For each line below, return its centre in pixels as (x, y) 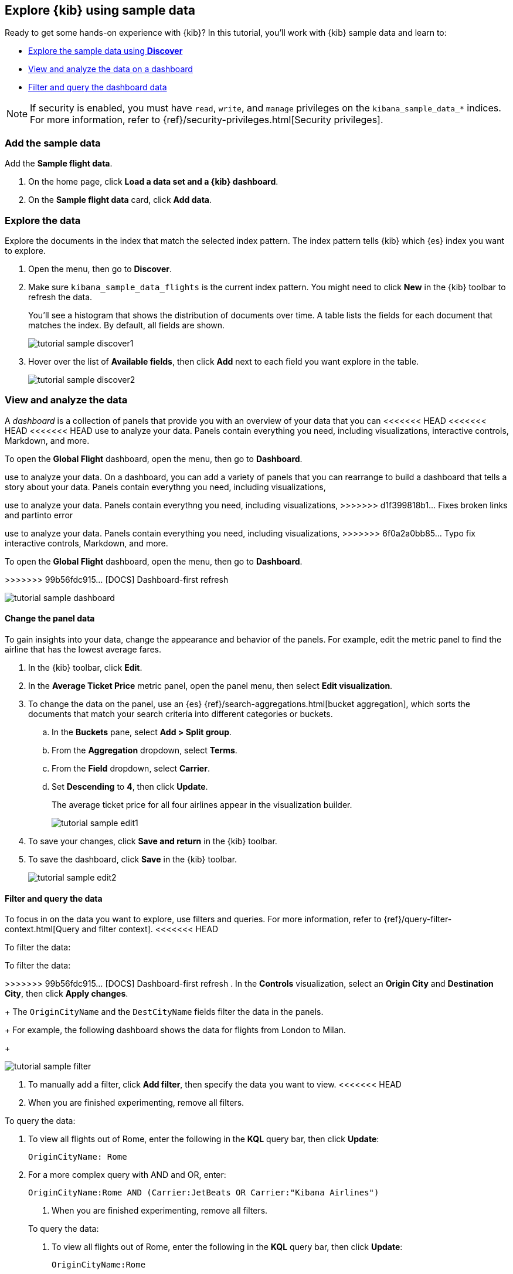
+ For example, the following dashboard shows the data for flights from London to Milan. (175, 1030)
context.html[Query (42, 929)
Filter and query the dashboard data (98, 87)
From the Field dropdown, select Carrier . (131, 768)
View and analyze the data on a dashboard (111, 69)
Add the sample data (53, 143)
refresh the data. (60, 297)
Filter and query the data (54, 898)
